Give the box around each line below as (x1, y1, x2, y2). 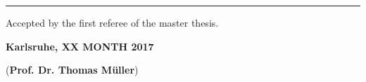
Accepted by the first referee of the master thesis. (6, 15, 219, 29)
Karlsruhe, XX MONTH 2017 (6, 39, 154, 53)
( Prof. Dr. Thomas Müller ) (6, 62, 139, 77)
